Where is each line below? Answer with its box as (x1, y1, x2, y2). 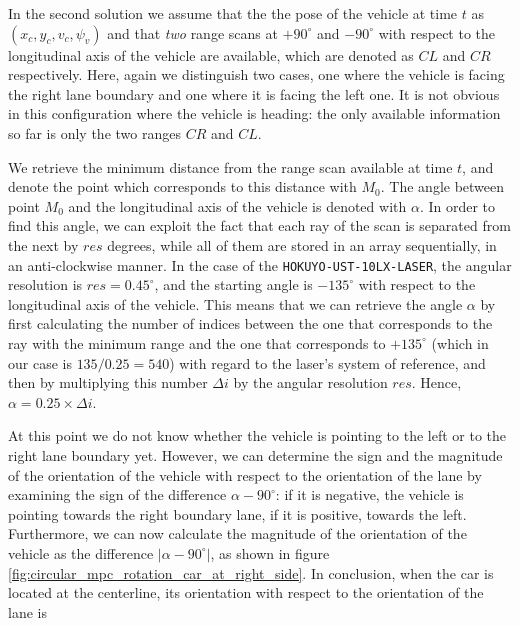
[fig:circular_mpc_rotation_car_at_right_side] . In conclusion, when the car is (8, 562, 494, 583)
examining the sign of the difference (8, 484, 227, 505)
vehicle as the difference (8, 542, 154, 563)
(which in (431, 332, 489, 353)
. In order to (419, 195, 496, 216)
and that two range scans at (107, 22, 278, 43)
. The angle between (380, 176, 505, 197)
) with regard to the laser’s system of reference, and (169, 352, 486, 373)
